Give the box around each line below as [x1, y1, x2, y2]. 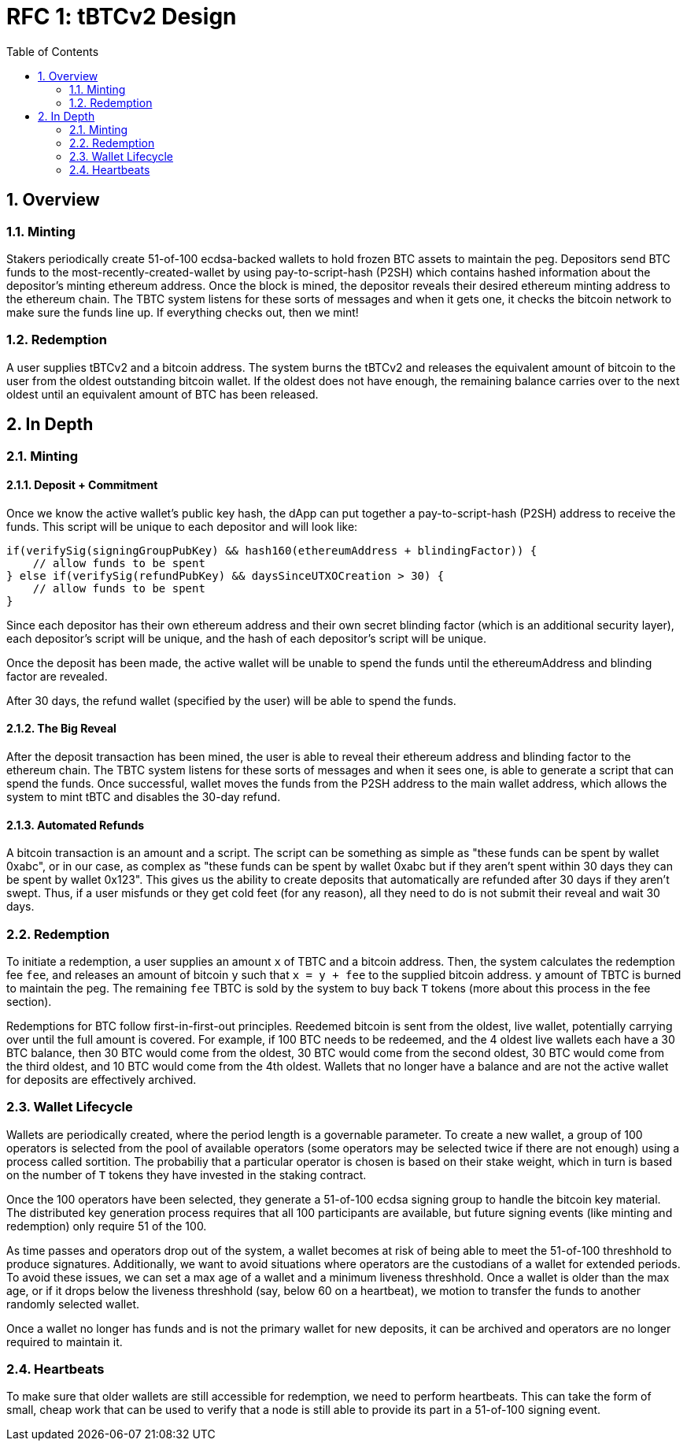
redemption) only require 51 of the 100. [6, 1219, 207, 1233]
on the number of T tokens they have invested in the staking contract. [6, 1167, 367, 1182]
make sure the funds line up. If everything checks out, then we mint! [6, 305, 359, 319]
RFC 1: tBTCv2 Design [6, 3, 237, 30]
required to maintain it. [6, 1334, 123, 1349]
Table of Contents [6, 44, 99, 58]
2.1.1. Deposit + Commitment [6, 478, 158, 492]
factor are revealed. [6, 669, 108, 683]
